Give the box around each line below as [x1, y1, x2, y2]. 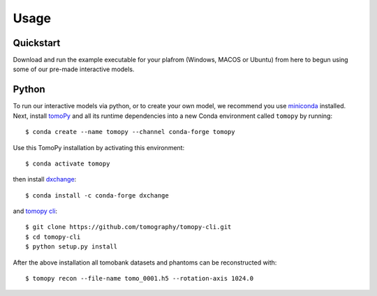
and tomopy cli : [13, 207, 58, 216]
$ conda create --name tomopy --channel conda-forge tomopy [25, 128, 235, 136]
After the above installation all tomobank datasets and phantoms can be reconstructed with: [13, 258, 277, 267]
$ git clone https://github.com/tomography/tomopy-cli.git [25, 223, 232, 231]
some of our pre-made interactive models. [13, 65, 135, 73]
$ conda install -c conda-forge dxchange [25, 191, 169, 199]
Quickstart [13, 37, 61, 49]
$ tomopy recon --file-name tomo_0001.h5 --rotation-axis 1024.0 [25, 274, 254, 283]
